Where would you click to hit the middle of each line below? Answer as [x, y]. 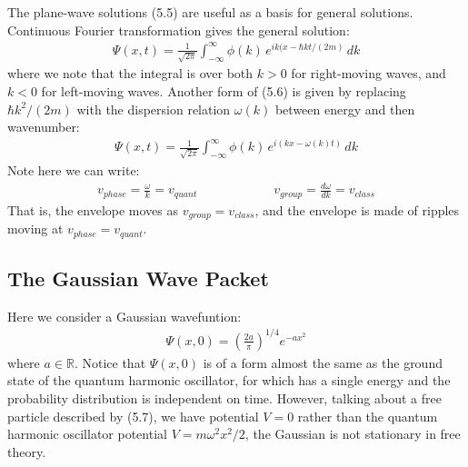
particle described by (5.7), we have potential [133, 416]
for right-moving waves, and [368, 73]
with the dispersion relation [154, 109]
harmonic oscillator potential [87, 434]
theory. [27, 451]
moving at [35, 229]
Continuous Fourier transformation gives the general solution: [179, 30]
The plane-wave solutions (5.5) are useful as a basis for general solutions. [210, 12]
